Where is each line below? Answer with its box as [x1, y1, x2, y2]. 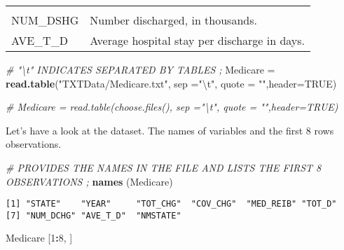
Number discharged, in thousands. [90, 12, 257, 28]
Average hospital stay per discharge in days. [90, 32, 305, 48]
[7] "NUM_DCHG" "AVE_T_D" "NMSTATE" [6, 210, 181, 221]
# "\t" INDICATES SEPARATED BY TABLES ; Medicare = [6, 62, 275, 76]
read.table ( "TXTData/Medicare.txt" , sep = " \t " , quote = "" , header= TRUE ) [6, 76, 337, 90]
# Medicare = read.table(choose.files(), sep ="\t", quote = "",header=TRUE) [6, 99, 338, 114]
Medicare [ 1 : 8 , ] [6, 230, 73, 245]
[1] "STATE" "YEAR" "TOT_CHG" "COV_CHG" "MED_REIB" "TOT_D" [6, 199, 337, 209]
